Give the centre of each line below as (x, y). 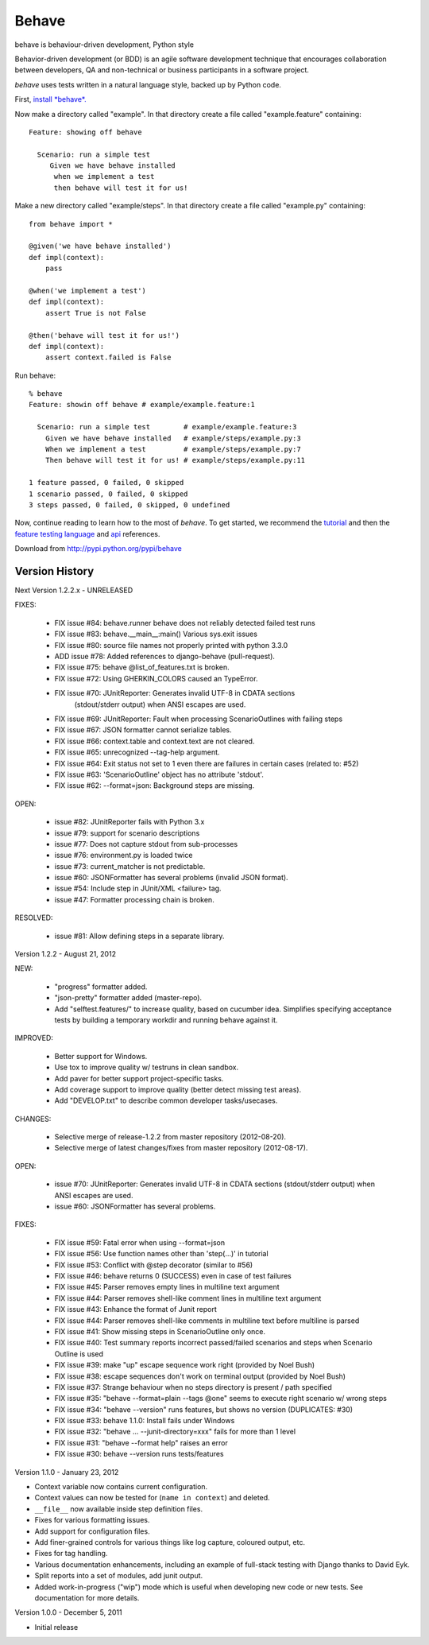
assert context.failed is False (108, 357)
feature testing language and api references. (87, 533)
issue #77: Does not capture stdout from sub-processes (146, 844)
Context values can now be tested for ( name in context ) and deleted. (152, 1498)
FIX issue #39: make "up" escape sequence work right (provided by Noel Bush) (185, 1365)
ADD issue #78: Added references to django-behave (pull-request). (165, 657)
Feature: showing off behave (85, 132)
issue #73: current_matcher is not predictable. (130, 866)
